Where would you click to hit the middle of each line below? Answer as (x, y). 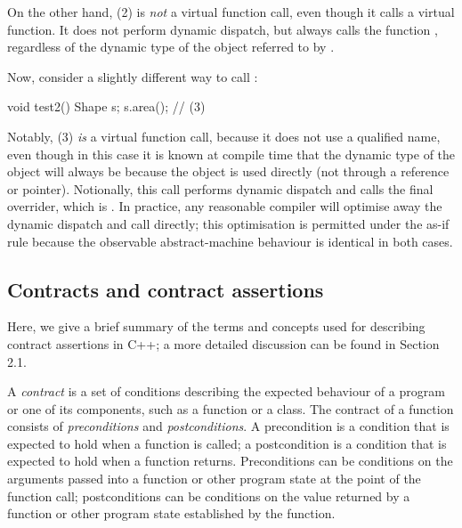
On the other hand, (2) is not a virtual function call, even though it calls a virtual (231, 12)
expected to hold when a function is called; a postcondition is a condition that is (227, 443)
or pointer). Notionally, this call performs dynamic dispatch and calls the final (220, 188)
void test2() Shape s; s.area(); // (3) (106, 106)
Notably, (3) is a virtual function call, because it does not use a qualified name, (224, 136)
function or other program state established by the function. (171, 513)
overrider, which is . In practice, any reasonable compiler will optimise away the (225, 206)
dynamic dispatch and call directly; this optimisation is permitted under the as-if (228, 223)
